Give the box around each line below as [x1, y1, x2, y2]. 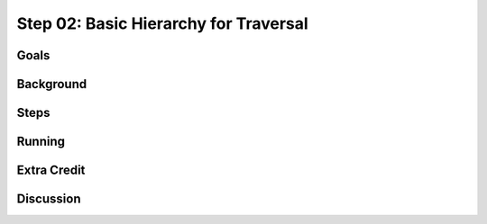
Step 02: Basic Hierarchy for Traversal [16, 13, 308, 33]
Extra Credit [16, 163, 86, 178]
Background [16, 76, 87, 92]
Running [16, 134, 66, 149]
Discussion [16, 192, 81, 207]
